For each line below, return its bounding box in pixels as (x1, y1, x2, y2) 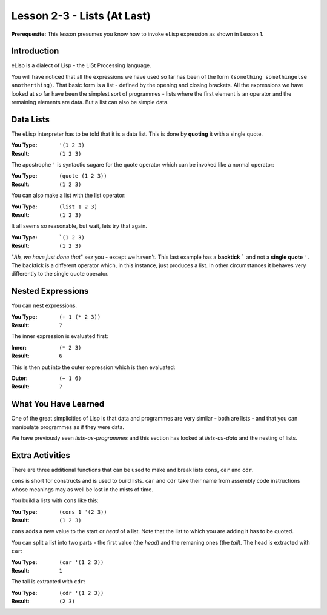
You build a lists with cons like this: (11, 497, 99, 504)
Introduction (11, 46, 59, 56)
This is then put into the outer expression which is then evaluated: (11, 364, 176, 371)
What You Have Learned (11, 399, 105, 409)
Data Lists (11, 114, 50, 124)
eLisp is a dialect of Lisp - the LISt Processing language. (11, 62, 151, 69)
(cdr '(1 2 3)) (59, 590, 104, 596)
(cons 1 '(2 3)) (59, 508, 107, 515)
